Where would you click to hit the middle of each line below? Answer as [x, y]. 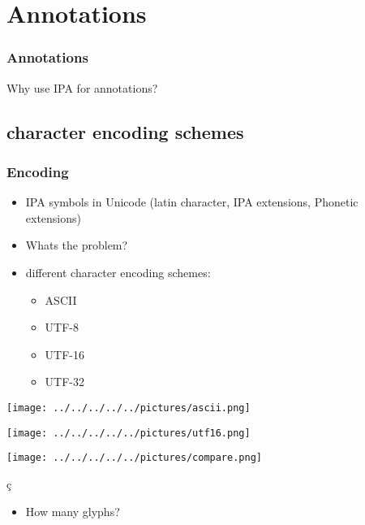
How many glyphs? [73, 511]
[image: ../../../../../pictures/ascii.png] [129, 408]
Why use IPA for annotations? [82, 87]
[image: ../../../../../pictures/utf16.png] [129, 433]
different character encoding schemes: [118, 272]
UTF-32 [65, 382]
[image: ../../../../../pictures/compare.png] [134, 458]
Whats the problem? [77, 245]
